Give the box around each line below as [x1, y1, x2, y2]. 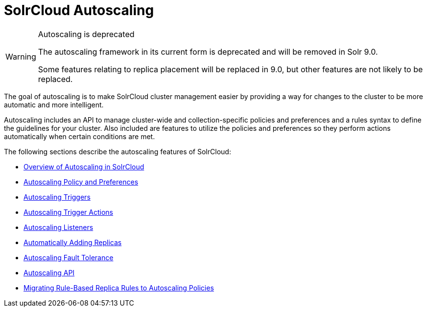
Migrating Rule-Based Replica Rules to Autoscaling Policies [24, 283, 214, 292]
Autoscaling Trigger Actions [24, 207, 114, 216]
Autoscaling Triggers [24, 192, 91, 201]
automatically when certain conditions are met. [4, 132, 155, 141]
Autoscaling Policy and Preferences [24, 177, 139, 186]
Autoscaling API [24, 268, 75, 277]
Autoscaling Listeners [24, 223, 94, 231]
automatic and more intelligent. [4, 100, 104, 109]
